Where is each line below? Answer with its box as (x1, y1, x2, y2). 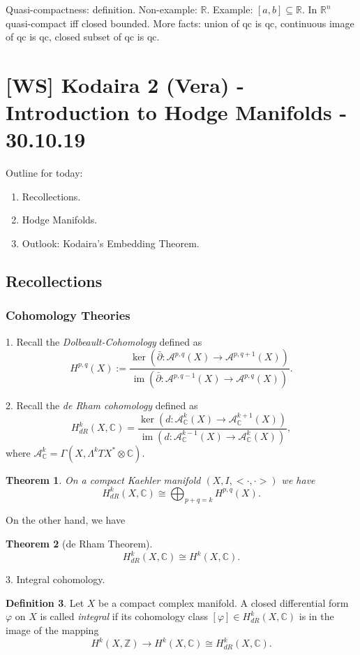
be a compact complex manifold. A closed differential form (98, 595, 349, 610)
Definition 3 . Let (6, 595, 84, 610)
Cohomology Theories (6, 307, 130, 324)
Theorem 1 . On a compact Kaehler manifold (6, 472, 201, 487)
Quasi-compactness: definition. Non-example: (6, 2, 197, 16)
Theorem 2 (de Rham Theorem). (6, 536, 153, 551)
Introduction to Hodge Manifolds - (6, 98, 347, 126)
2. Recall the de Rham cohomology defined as (6, 398, 198, 413)
